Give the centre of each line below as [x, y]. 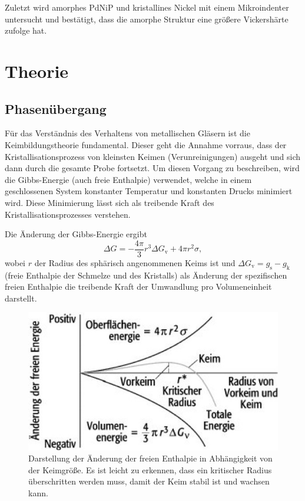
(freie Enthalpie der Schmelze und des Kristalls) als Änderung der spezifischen [146, 275]
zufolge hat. [26, 30]
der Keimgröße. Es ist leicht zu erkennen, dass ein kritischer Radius [150, 469]
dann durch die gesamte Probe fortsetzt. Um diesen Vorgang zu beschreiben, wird [152, 168]
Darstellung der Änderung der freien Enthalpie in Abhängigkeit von [150, 458]
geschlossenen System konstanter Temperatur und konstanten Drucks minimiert [149, 191]
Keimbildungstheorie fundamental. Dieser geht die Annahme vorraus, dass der [146, 144]
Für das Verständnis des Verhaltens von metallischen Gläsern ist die [127, 133]
